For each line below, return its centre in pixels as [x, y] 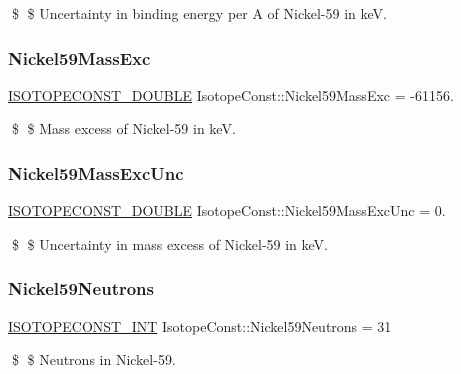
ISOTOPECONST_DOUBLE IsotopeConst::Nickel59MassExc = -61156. [231, 94]
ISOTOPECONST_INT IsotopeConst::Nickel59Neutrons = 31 [200, 325]
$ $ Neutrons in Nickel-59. [93, 359]
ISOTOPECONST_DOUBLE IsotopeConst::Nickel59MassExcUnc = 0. [227, 210]
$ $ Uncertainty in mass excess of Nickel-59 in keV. [170, 243]
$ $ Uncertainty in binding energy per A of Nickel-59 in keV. [199, 13]
